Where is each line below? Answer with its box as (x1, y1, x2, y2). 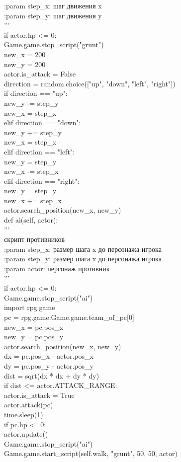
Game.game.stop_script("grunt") (4, 39, 104, 50)
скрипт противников (4, 234, 65, 244)
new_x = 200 (4, 49, 46, 59)
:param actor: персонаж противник (4, 263, 110, 274)
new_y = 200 (4, 59, 46, 69)
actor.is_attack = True (4, 389, 75, 400)
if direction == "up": (4, 88, 68, 98)
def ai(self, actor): (4, 215, 58, 225)
